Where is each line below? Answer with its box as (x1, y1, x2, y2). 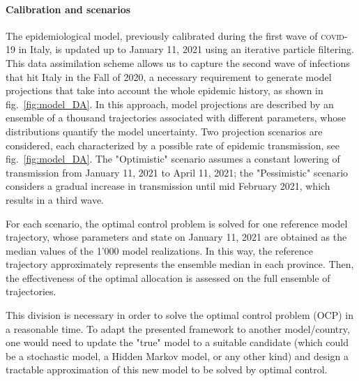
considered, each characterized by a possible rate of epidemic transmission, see (6, 137, 340, 152)
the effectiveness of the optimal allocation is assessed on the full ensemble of (6, 270, 330, 285)
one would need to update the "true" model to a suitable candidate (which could (6, 335, 349, 350)
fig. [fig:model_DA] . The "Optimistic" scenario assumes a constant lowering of (6, 151, 340, 166)
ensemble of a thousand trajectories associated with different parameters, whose (6, 110, 346, 125)
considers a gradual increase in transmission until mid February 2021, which (6, 179, 330, 193)
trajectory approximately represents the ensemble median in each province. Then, (6, 257, 354, 271)
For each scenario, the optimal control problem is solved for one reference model (6, 216, 348, 230)
